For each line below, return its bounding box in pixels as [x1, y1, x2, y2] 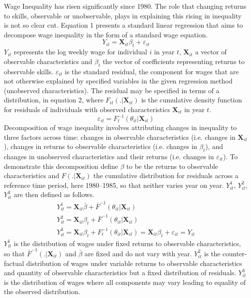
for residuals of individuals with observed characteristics [4, 104, 170, 114]
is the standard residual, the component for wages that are [64, 66, 239, 76]
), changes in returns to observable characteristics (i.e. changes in [4, 141, 197, 151]
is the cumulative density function [141, 95, 242, 105]
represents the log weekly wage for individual [14, 47, 147, 57]
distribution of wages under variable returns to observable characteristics [26, 258, 242, 268]
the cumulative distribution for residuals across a [93, 170, 238, 181]
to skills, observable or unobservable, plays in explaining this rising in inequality [4, 10, 242, 20]
